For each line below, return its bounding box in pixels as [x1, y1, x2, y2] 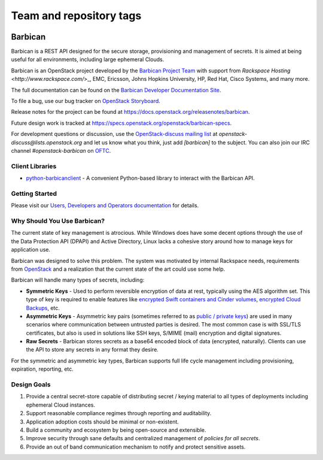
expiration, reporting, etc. [11, 365, 74, 373]
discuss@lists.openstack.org [11, 138, 83, 146]
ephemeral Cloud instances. [26, 401, 96, 408]
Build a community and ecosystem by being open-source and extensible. [26, 426, 206, 434]
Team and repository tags [11, 9, 142, 22]
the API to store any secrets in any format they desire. [26, 346, 159, 353]
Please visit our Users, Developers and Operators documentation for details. [11, 202, 199, 209]
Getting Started [11, 189, 57, 198]
